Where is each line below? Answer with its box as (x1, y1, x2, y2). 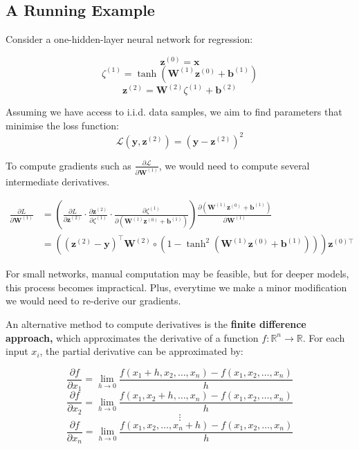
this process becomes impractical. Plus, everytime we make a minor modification (6, 280, 347, 294)
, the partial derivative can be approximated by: (39, 344, 243, 358)
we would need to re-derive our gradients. (6, 293, 181, 308)
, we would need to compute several (158, 158, 310, 172)
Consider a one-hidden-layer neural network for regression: (6, 32, 253, 46)
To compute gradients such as (6, 158, 131, 172)
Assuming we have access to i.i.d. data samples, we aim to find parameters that (6, 104, 342, 119)
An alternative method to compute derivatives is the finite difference (6, 317, 306, 331)
